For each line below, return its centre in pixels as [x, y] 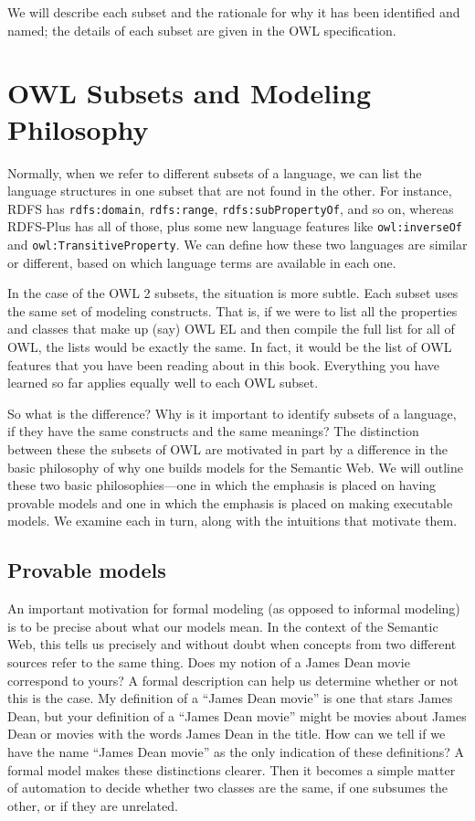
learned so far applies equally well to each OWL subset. [163, 383]
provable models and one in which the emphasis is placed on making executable [230, 502]
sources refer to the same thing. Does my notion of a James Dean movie [209, 661]
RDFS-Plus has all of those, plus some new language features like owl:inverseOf [235, 226]
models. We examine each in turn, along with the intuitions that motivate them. [232, 521]
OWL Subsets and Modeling [190, 93]
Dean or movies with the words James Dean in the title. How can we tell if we [227, 734]
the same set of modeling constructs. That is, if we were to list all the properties [232, 310]
